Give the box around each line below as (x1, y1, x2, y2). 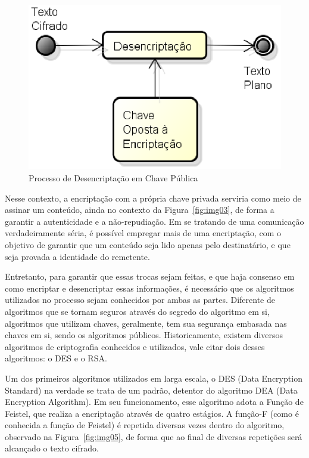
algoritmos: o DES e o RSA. (5, 352, 107, 364)
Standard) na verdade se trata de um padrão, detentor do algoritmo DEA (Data (5, 383, 298, 396)
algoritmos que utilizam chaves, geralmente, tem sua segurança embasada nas (5, 317, 287, 329)
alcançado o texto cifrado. (5, 442, 99, 454)
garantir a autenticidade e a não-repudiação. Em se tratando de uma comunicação (5, 215, 304, 227)
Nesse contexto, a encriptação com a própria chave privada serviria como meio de (5, 191, 301, 204)
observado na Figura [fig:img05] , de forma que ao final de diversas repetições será (5, 430, 302, 442)
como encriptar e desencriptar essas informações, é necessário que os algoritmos (5, 281, 294, 294)
